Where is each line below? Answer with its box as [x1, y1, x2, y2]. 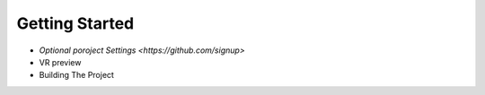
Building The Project [39, 70, 114, 81]
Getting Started [16, 13, 135, 33]
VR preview [39, 56, 82, 67]
